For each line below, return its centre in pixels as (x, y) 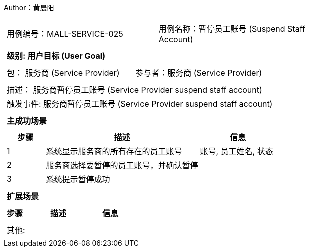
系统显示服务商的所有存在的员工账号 (114, 151)
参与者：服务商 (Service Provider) (199, 73)
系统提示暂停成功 (78, 179)
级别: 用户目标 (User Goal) (56, 56)
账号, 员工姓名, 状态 (236, 151)
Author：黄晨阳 (29, 8)
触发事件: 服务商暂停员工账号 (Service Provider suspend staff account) (140, 104)
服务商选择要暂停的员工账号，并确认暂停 (122, 165)
